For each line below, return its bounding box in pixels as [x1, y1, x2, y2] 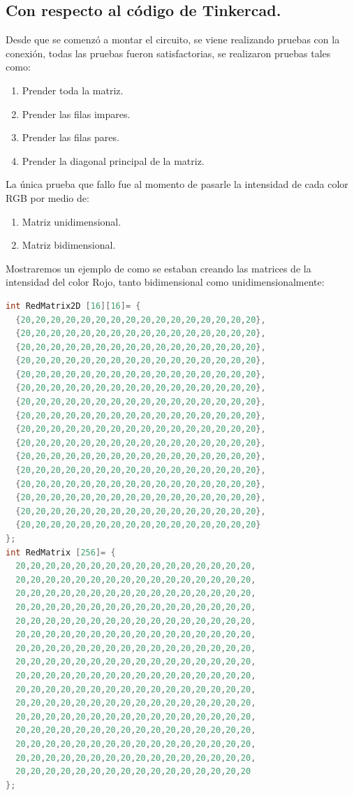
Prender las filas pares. [22, 130, 119, 145]
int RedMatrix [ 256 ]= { [6, 547, 116, 557]
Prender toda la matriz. [22, 82, 124, 97]
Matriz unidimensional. [22, 214, 121, 228]
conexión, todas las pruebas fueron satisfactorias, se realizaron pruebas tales [6, 45, 331, 60]
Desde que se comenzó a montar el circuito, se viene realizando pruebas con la [6, 32, 340, 47]
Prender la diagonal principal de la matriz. [22, 153, 205, 168]
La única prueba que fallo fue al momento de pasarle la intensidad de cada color [6, 177, 348, 191]
